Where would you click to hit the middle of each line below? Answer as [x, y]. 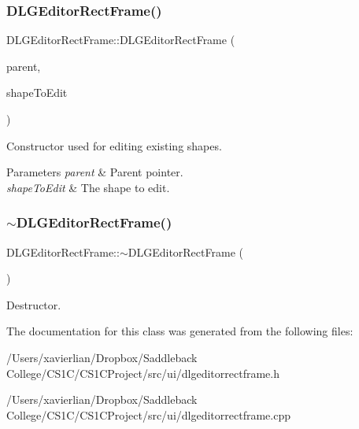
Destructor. [34, 304]
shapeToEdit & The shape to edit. [88, 187]
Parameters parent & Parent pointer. [95, 172]
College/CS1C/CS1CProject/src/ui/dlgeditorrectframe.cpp [148, 414]
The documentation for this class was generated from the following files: [180, 331]
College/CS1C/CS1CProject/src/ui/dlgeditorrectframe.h [143, 373]
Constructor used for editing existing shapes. [114, 145]
